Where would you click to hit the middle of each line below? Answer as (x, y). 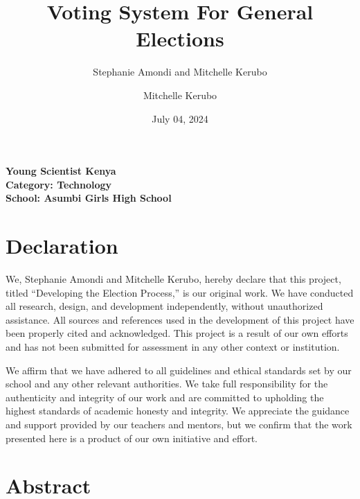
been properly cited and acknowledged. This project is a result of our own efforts (177, 333)
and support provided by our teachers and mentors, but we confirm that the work (179, 424)
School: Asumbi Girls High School (89, 198)
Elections (180, 38)
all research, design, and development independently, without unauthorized (164, 306)
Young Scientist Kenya (61, 171)
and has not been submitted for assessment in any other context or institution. (173, 346)
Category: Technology (59, 184)
